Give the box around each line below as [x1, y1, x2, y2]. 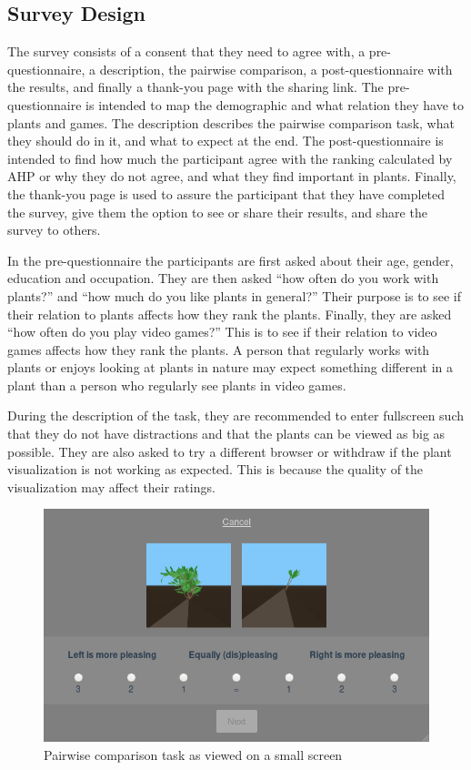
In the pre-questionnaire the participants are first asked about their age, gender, [7, 250, 454, 269]
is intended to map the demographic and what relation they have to [85, 95, 464, 114]
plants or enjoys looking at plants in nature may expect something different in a [7, 358, 454, 377]
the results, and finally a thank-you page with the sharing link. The [7, 77, 384, 96]
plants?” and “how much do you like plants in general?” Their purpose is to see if [7, 286, 462, 305]
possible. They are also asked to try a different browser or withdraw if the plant [7, 441, 452, 461]
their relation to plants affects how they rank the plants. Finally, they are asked [7, 304, 452, 323]
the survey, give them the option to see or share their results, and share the [7, 202, 427, 221]
